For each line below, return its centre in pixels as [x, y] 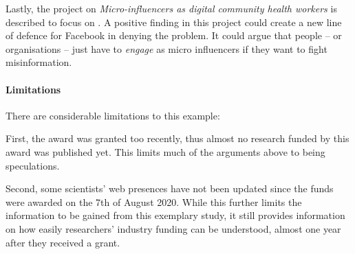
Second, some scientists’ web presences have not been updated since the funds [170, 188]
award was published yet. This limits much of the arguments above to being [165, 151]
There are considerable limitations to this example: [113, 115]
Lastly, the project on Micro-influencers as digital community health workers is [171, 8]
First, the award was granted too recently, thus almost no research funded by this [177, 138]
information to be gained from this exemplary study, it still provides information [175, 215]
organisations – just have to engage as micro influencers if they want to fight [166, 48]
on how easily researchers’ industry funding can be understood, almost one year [173, 228]
